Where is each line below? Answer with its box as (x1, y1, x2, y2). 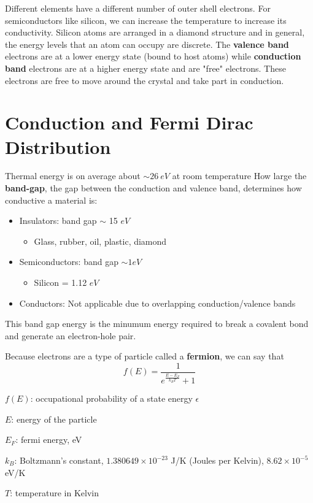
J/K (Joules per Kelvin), (171, 454, 264, 467)
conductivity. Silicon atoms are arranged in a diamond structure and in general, (5, 26, 305, 39)
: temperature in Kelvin (10, 486, 99, 499)
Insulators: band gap (19, 214, 97, 227)
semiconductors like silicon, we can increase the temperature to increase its (5, 13, 287, 26)
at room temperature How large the (172, 169, 307, 182)
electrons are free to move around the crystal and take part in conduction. (5, 74, 284, 86)
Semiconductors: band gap (19, 255, 118, 268)
